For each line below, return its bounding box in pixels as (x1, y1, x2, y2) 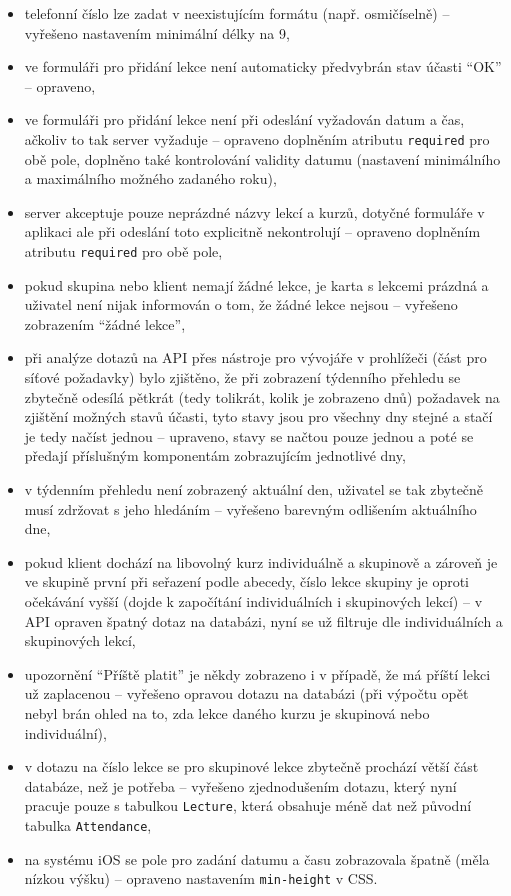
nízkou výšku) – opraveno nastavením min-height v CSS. (24, 868, 378, 889)
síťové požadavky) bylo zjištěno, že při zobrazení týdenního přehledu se (24, 367, 461, 388)
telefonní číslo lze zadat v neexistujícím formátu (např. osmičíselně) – (24, 3, 450, 23)
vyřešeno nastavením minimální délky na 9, (24, 22, 290, 43)
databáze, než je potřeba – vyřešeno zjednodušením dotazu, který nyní (24, 775, 457, 796)
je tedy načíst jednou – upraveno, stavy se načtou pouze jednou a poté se (24, 425, 474, 446)
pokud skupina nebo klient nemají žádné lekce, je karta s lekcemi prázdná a (24, 274, 489, 295)
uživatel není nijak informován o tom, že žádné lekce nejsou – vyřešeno (24, 294, 458, 315)
